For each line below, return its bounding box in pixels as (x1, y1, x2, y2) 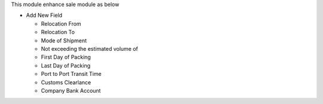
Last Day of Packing (41, 62, 91, 69)
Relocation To (41, 29, 75, 36)
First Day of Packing (41, 54, 91, 61)
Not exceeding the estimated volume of (41, 45, 139, 52)
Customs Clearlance (41, 78, 92, 86)
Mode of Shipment (41, 36, 87, 44)
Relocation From (41, 20, 81, 27)
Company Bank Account (41, 87, 101, 94)
